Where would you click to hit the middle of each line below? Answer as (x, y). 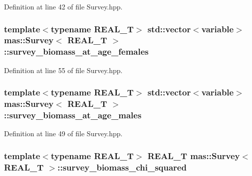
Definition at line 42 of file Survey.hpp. (63, 6)
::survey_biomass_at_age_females (76, 51)
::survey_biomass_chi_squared (122, 167)
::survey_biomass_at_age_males (73, 115)
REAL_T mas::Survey (194, 155)
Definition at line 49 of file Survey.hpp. (63, 133)
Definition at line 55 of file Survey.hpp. (63, 70)
